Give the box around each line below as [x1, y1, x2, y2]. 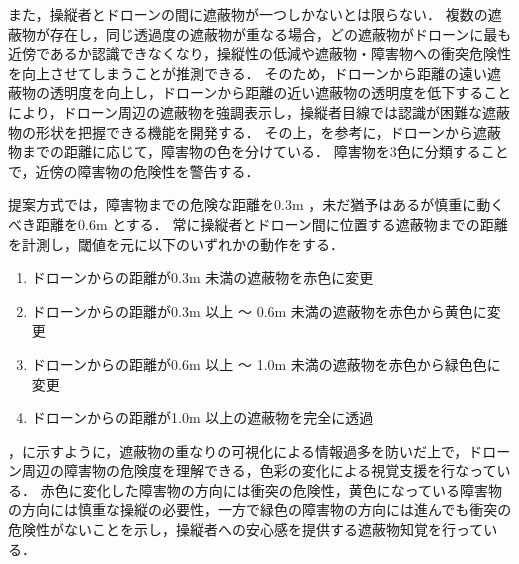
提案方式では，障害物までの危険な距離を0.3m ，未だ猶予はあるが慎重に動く [8, 194, 505, 215]
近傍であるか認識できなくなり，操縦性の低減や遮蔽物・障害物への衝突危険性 [8, 43, 511, 64]
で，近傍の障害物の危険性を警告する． [8, 160, 260, 181]
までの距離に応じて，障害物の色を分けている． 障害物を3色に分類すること [21, 141, 509, 162]
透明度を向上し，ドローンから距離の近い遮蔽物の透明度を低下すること [49, 82, 512, 103]
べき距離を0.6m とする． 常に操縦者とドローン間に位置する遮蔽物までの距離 [8, 213, 508, 234]
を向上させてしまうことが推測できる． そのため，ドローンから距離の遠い [8, 62, 487, 83]
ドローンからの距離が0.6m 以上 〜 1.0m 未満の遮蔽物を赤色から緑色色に [31, 353, 501, 374]
